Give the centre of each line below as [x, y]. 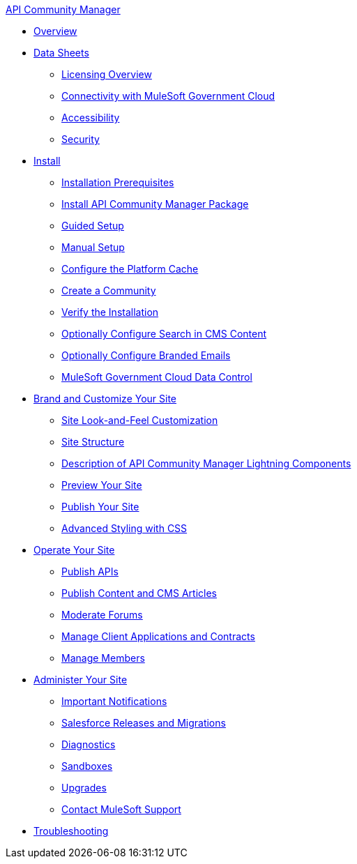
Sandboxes [87, 766]
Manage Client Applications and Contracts [158, 636]
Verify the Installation [110, 312]
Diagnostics [89, 744]
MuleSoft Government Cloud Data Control [157, 377]
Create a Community [109, 290]
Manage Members [103, 658]
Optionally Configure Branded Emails [146, 355]
